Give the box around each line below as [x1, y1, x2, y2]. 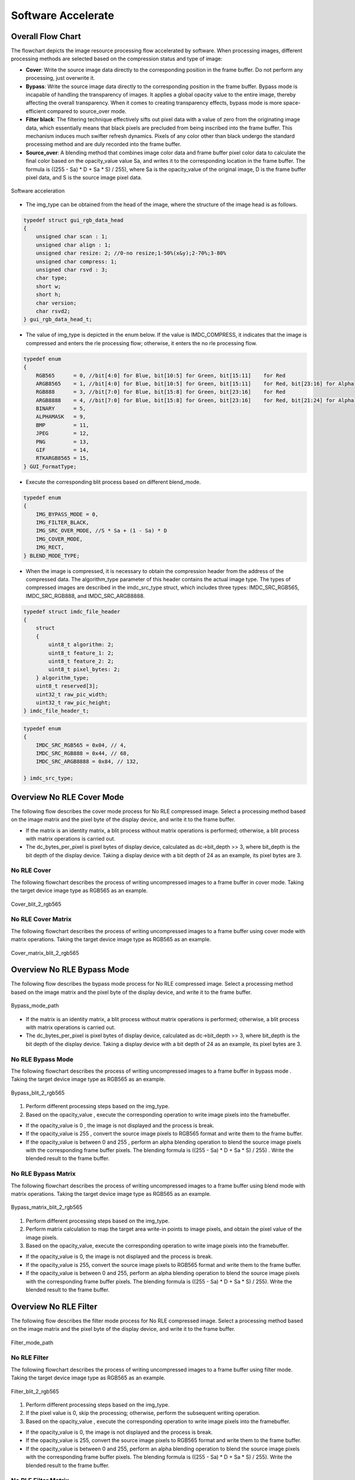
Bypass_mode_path [11, 1002, 59, 1009]
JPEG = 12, [35, 430, 89, 437]
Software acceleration [11, 187, 65, 195]
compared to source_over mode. [47, 107, 127, 115]
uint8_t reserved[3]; [35, 683, 99, 690]
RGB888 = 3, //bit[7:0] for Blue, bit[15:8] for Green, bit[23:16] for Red [35, 388, 286, 395]
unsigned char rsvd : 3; [35, 266, 108, 274]
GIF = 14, [35, 447, 89, 453]
